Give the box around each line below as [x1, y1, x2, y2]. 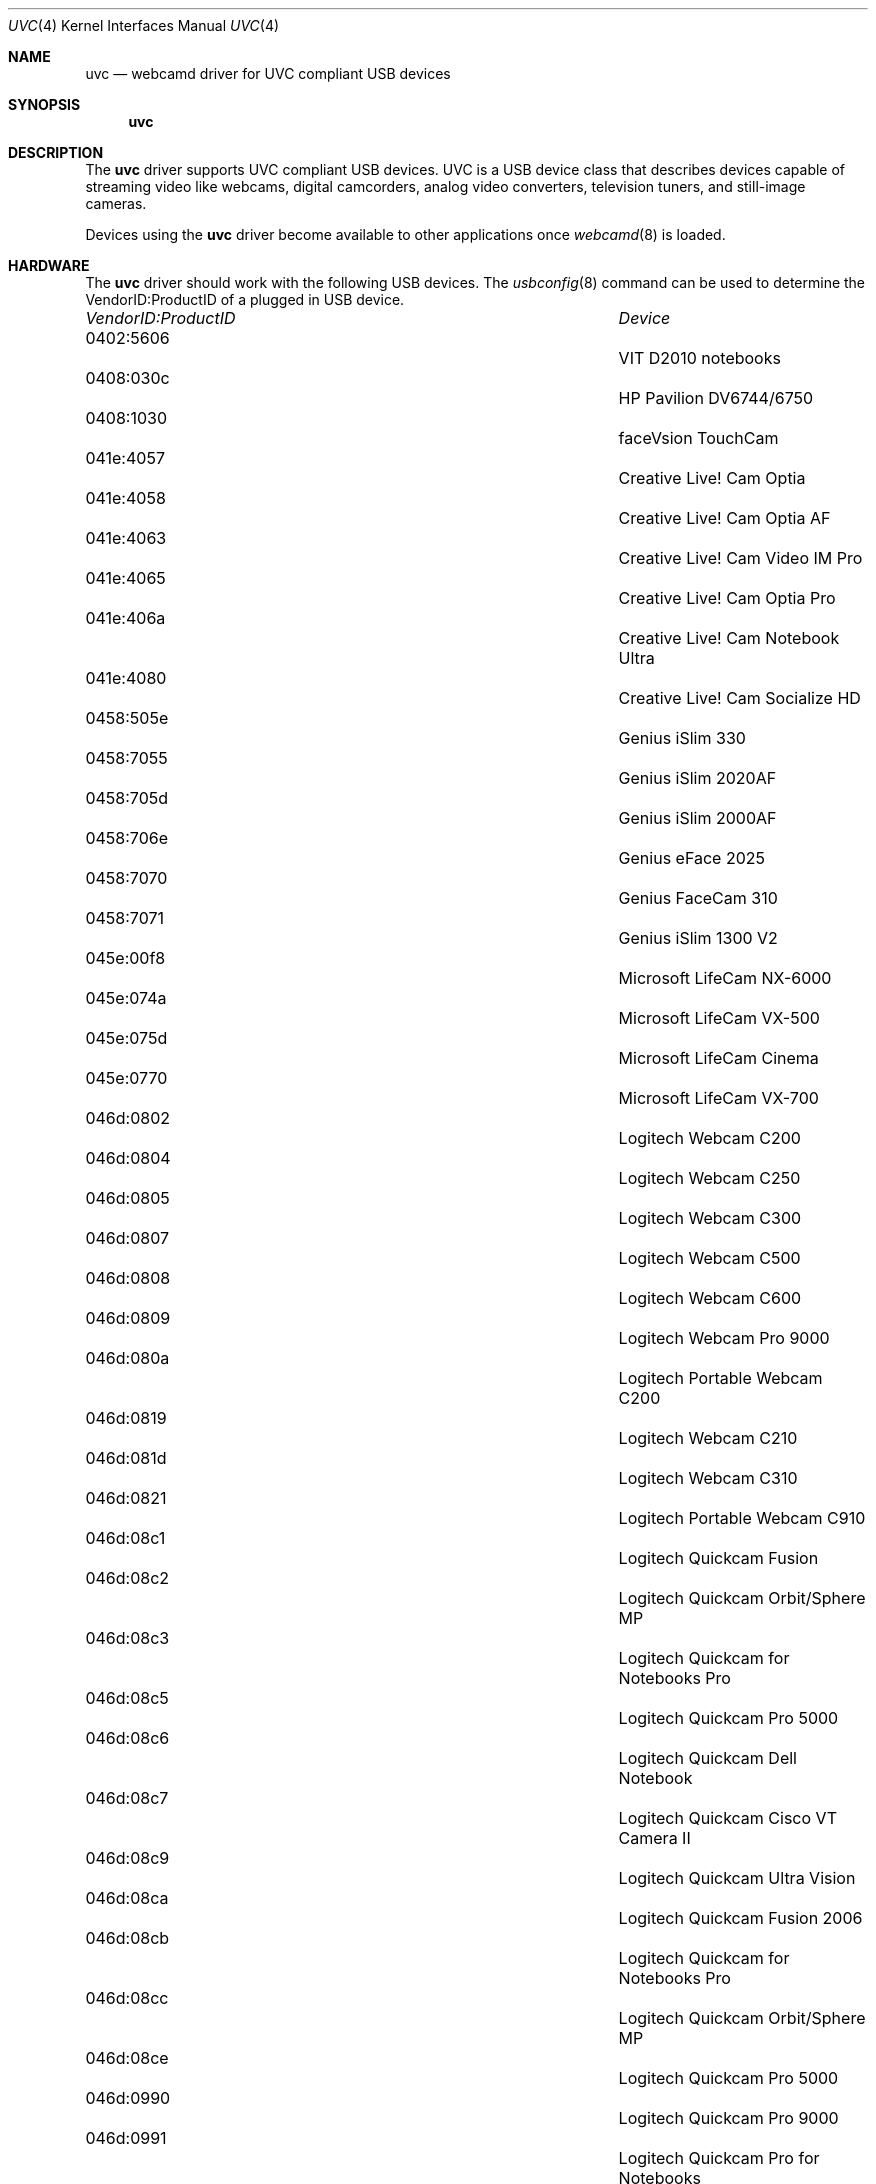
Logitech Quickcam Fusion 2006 [618, 1908, 863, 1928]
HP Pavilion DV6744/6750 [618, 388, 814, 408]
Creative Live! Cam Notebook [618, 628, 840, 648]
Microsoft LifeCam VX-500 [618, 1008, 820, 1028]
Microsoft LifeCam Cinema [618, 1048, 819, 1068]
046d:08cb [85, 1928, 170, 1948]
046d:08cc [85, 1988, 169, 2008]
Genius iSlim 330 [618, 728, 746, 748]
